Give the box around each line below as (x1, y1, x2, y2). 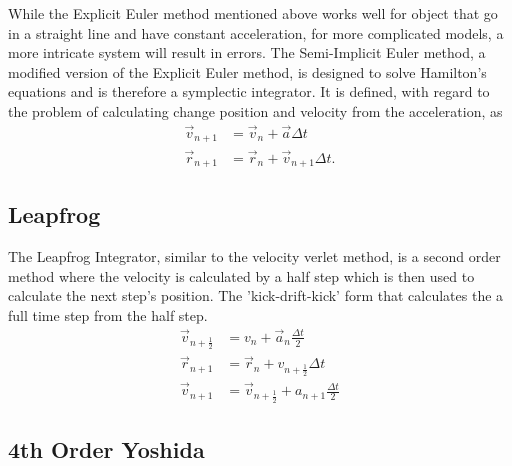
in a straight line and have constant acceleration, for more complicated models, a (8, 22, 504, 43)
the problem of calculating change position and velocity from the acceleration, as (8, 100, 503, 121)
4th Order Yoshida (8, 433, 205, 464)
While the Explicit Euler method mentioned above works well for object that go (8, 3, 498, 23)
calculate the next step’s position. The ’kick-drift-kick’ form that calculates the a (8, 285, 504, 306)
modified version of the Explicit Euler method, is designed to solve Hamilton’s (8, 61, 487, 82)
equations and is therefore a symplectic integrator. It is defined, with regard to (8, 81, 490, 102)
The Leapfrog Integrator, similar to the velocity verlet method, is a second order (8, 246, 501, 267)
